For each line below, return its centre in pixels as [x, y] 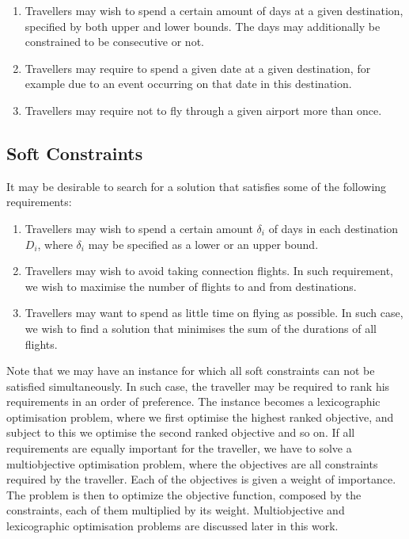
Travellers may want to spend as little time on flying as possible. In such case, [214, 313]
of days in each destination [333, 228]
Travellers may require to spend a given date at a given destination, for [198, 68]
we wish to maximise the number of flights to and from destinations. [191, 286]
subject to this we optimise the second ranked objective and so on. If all [181, 432]
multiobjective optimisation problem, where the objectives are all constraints [192, 463]
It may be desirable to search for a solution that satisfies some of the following [197, 186]
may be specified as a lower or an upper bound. [203, 244]
